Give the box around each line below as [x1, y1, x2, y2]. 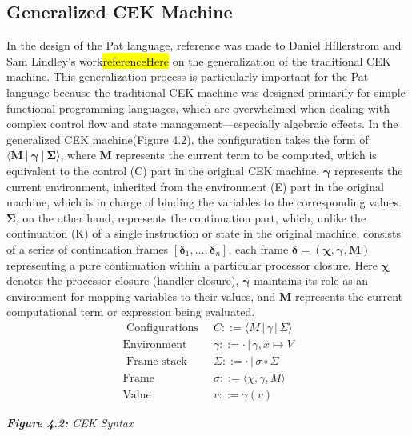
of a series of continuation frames [6, 240, 169, 257]
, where [60, 146, 96, 163]
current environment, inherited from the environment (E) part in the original [6, 178, 384, 194]
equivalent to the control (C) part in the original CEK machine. [6, 162, 320, 178]
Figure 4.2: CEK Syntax [6, 414, 134, 431]
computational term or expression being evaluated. [6, 303, 255, 320]
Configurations [126, 322, 199, 334]
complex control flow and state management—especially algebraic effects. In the [6, 115, 398, 132]
